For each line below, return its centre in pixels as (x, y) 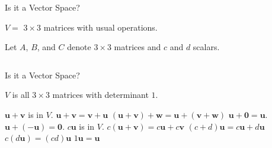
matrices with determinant (100, 95)
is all (21, 95)
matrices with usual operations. (100, 27)
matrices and (137, 47)
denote (79, 47)
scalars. (206, 47)
